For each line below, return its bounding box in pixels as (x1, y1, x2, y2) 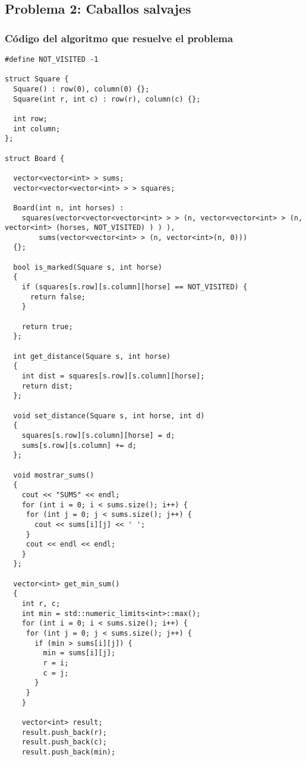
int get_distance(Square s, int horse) (13, 352, 171, 361)
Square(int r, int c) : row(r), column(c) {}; (13, 94, 201, 103)
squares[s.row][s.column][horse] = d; (21, 431, 175, 440)
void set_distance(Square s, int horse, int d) (13, 411, 205, 420)
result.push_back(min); (21, 747, 116, 756)
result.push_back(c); (21, 738, 107, 747)
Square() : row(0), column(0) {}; (13, 84, 150, 93)
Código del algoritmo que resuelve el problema (5, 30, 234, 45)
